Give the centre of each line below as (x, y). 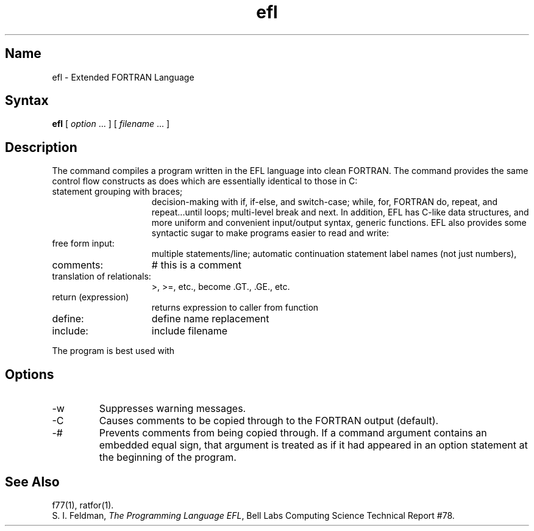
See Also (32, 482)
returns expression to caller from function (235, 308)
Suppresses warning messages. (173, 409)
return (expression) (91, 297)
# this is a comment (196, 265)
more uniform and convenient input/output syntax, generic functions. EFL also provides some (339, 223)
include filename (189, 331)
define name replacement (210, 319)
